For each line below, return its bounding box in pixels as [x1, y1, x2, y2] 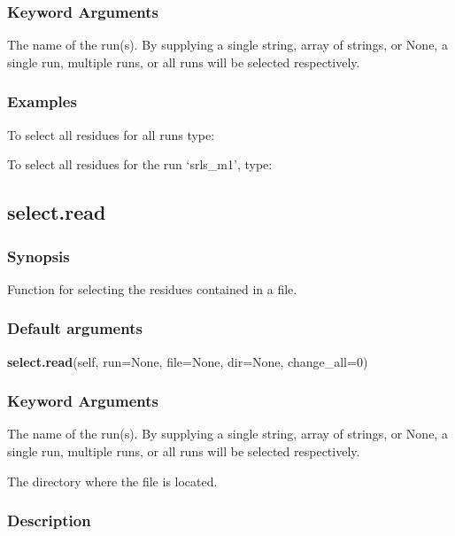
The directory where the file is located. [7, 471, 218, 490]
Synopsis [7, 245, 70, 267]
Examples [7, 90, 77, 113]
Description [7, 509, 91, 532]
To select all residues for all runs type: [7, 125, 215, 144]
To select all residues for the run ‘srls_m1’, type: [7, 155, 273, 174]
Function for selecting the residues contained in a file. [7, 279, 297, 298]
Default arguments [7, 317, 143, 339]
